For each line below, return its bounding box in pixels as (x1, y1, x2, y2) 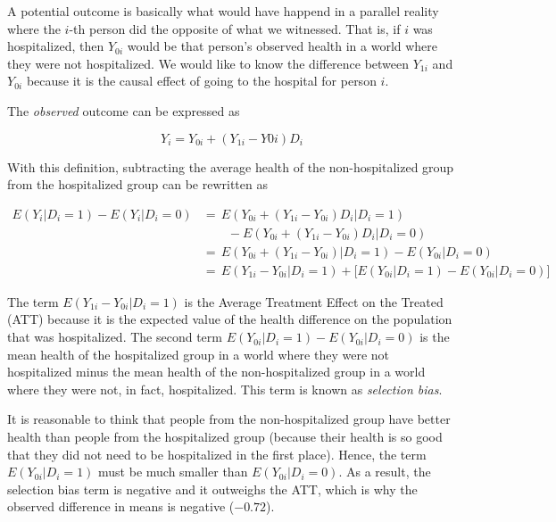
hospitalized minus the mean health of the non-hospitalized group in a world (7, 362, 426, 381)
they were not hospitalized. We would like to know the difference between (7, 54, 410, 72)
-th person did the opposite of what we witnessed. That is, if (69, 19, 401, 37)
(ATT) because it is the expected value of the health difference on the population (7, 310, 452, 328)
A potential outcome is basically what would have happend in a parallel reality (7, 2, 439, 20)
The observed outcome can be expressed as (7, 101, 240, 120)
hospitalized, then (7, 37, 104, 55)
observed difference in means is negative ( (7, 497, 235, 516)
